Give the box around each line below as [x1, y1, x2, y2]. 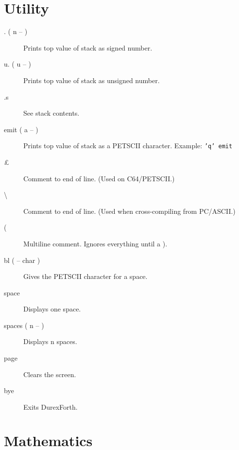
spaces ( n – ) [4, 320, 44, 330]
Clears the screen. [23, 369, 76, 379]
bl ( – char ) [4, 255, 40, 265]
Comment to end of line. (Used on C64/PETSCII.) [23, 173, 175, 183]
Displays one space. [23, 304, 81, 314]
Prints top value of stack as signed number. [23, 42, 153, 52]
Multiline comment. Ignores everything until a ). [23, 238, 168, 248]
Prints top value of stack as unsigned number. [23, 75, 160, 85]
